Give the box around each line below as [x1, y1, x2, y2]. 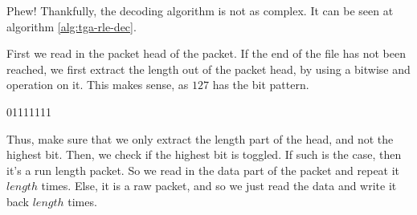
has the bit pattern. [212, 76, 309, 93]
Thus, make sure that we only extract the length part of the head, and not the [6, 130, 394, 147]
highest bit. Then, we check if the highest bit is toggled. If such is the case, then [6, 146, 402, 163]
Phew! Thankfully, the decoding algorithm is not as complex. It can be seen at [6, 2, 394, 18]
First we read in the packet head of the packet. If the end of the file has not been [6, 45, 406, 62]
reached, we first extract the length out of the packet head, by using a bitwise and [6, 60, 411, 77]
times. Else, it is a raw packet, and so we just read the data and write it [41, 177, 397, 194]
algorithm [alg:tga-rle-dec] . [6, 18, 137, 34]
